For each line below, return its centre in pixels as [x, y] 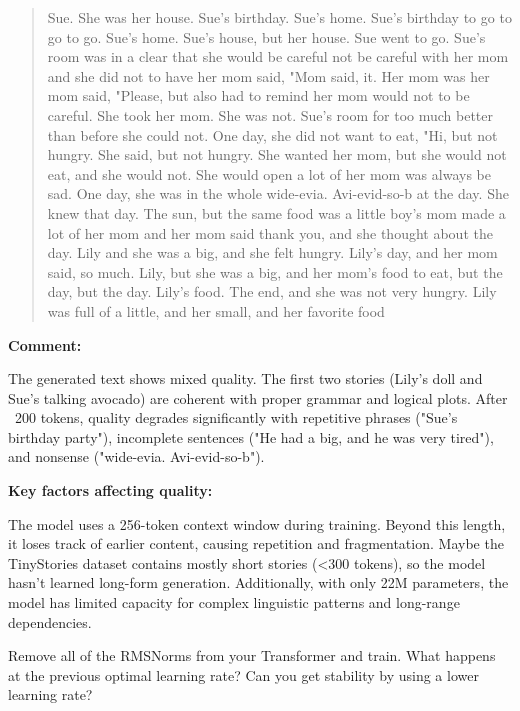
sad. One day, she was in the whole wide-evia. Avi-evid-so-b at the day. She [278, 193]
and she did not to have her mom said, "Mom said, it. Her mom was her [268, 75]
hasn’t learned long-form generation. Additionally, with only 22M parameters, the [258, 582]
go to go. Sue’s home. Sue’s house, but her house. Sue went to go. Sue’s [266, 36]
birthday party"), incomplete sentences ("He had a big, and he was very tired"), [251, 436]
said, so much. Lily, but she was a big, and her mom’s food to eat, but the [275, 271]
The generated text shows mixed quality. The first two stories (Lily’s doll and [245, 378]
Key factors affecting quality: [110, 490]
